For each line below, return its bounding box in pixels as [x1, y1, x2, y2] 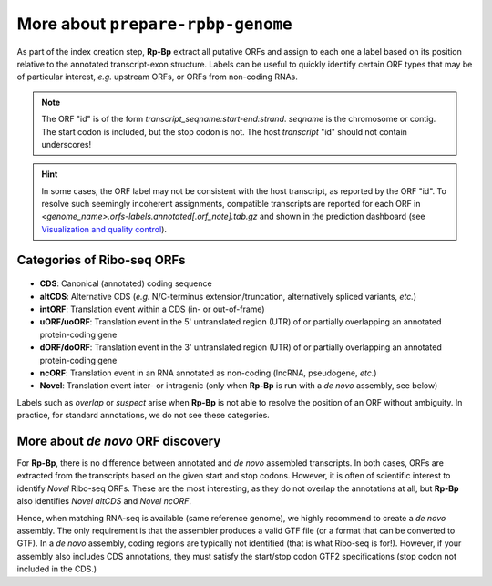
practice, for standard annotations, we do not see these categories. [16, 410, 271, 421]
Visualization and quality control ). [41, 223, 168, 234]
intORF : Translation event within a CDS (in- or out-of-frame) [39, 303, 265, 314]
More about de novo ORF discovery [16, 433, 221, 448]
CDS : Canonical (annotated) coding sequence [39, 278, 213, 289]
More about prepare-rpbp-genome [16, 14, 292, 34]
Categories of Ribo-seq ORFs [16, 252, 186, 268]
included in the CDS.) [16, 563, 97, 574]
